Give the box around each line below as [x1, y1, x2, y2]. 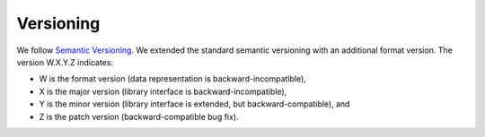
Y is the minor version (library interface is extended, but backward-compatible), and [39, 98, 350, 109]
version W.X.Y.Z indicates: [16, 56, 114, 67]
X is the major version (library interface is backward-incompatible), [39, 86, 287, 97]
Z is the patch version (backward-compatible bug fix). [39, 111, 239, 122]
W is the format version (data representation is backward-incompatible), [39, 73, 307, 84]
